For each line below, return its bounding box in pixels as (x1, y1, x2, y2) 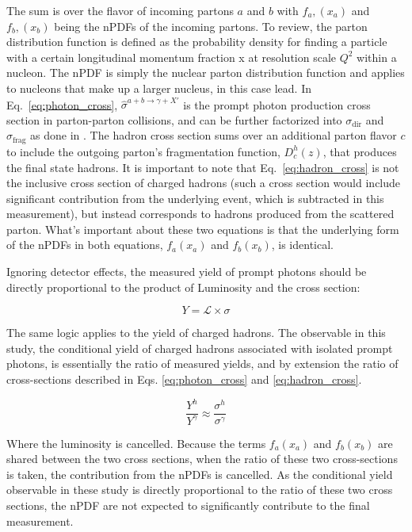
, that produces (322, 143, 397, 159)
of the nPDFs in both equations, (6, 236, 163, 253)
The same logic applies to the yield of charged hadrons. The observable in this (6, 324, 386, 341)
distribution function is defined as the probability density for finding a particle (6, 33, 387, 50)
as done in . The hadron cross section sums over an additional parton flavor (30, 127, 397, 144)
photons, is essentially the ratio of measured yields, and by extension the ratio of (6, 355, 399, 372)
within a (357, 48, 397, 65)
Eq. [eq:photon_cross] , (6, 96, 118, 113)
